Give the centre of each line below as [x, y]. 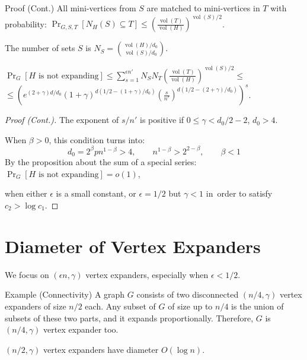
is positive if [162, 120]
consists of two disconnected [188, 294]
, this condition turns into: [97, 139]
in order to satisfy [239, 193]
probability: [26, 23]
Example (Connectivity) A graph [65, 294]
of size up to [190, 306]
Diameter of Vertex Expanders [133, 246]
